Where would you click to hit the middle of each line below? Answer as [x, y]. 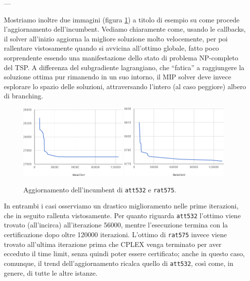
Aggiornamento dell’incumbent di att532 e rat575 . [100, 189]
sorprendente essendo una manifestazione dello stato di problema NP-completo [121, 57]
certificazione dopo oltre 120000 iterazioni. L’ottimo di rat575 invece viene [116, 234]
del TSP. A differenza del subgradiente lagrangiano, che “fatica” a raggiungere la [124, 67]
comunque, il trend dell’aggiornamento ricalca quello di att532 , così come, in [119, 263]
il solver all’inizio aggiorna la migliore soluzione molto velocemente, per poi [116, 38]
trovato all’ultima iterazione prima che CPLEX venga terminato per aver [113, 244]
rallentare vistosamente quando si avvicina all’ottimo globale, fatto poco [112, 48]
